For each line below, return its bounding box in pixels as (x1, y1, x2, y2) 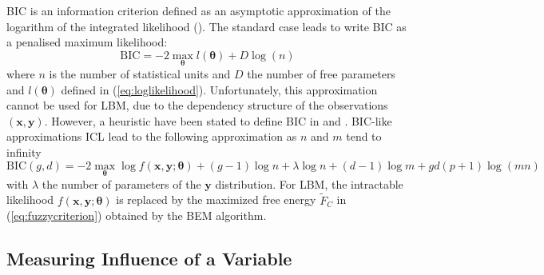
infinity (6, 143, 42, 160)
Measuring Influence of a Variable (6, 246, 292, 271)
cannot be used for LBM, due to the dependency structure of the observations (6, 97, 388, 114)
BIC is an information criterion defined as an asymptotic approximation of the (6, 2, 391, 18)
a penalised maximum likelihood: (6, 34, 168, 50)
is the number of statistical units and (49, 66, 231, 82)
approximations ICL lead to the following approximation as (6, 128, 297, 145)
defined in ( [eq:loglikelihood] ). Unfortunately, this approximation (61, 81, 378, 98)
